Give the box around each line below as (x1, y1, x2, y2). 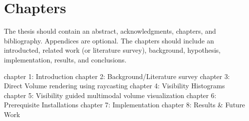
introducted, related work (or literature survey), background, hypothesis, (4, 45, 221, 55)
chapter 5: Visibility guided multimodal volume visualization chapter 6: (4, 90, 216, 100)
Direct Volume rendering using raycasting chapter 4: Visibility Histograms (4, 81, 225, 91)
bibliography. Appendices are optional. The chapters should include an (4, 35, 214, 45)
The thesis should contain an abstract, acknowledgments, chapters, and (4, 26, 216, 36)
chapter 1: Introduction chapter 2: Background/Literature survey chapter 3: (4, 71, 230, 81)
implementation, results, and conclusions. (4, 54, 126, 64)
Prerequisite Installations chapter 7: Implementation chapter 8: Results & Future (4, 100, 245, 110)
